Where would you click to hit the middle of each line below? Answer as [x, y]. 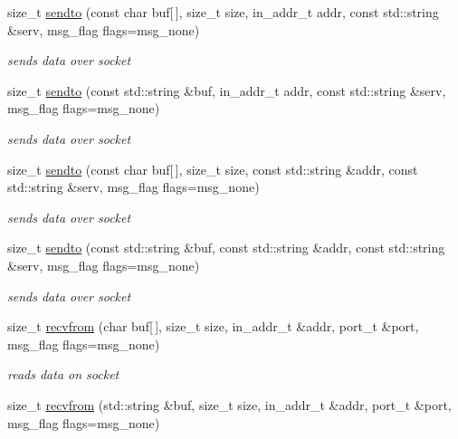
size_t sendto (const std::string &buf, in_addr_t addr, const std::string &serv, [227, 90]
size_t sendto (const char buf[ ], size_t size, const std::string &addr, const [213, 169]
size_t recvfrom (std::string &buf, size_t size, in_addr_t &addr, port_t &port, [229, 404]
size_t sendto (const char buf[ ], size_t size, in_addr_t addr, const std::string [223, 12]
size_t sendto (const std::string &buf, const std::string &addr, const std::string [226, 248]
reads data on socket [63, 374]
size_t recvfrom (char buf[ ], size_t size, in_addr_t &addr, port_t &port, [213, 326]
